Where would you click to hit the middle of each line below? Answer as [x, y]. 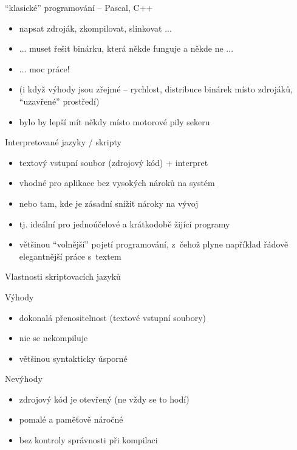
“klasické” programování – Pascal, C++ [79, 7]
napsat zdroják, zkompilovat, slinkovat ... [95, 28]
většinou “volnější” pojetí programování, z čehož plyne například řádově [154, 244]
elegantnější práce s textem [70, 256]
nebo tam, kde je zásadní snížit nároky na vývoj [109, 203]
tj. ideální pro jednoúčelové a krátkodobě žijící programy [125, 223]
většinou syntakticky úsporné [73, 358]
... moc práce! [44, 68]
